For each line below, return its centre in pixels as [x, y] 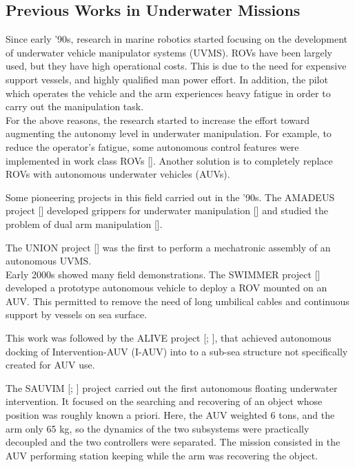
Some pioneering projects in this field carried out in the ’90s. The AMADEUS [170, 197]
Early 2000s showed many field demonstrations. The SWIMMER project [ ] [163, 274]
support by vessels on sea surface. [77, 314]
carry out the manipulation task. [75, 106]
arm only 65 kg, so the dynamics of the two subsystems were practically [158, 428]
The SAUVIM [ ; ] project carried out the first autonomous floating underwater [172, 387]
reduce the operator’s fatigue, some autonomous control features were [152, 146]
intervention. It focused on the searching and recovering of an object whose [164, 401]
